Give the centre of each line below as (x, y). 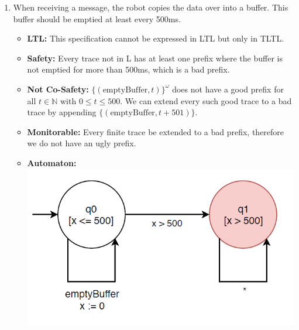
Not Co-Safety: (58, 89)
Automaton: (52, 162)
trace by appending (62, 112)
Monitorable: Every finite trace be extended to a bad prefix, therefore (156, 131)
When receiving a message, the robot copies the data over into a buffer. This (151, 7)
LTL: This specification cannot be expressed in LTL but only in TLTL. (156, 38)
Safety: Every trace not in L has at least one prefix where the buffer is (155, 58)
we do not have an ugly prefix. (82, 143)
